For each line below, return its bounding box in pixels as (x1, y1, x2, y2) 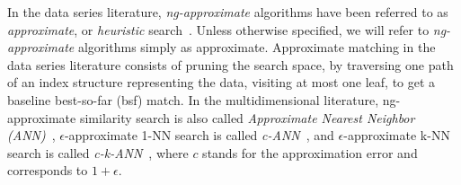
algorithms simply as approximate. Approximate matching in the (77, 38, 436, 57)
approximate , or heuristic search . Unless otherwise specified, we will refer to (7, 20, 430, 39)
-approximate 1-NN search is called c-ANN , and (64, 126, 334, 145)
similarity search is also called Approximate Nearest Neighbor (79, 108, 415, 127)
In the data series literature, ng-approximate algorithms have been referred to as (7, 3, 448, 21)
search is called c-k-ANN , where (7, 143, 189, 162)
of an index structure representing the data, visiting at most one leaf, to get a (7, 73, 436, 92)
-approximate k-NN (343, 126, 450, 145)
